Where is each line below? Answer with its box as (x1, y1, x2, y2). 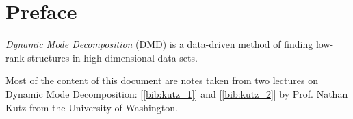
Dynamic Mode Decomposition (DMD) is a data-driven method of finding (5, 37, 313, 51)
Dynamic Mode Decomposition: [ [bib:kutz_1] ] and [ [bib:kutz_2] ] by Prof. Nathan (5, 86, 348, 101)
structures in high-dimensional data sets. (27, 50, 198, 64)
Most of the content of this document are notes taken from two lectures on (5, 73, 318, 88)
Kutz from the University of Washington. (5, 100, 178, 114)
